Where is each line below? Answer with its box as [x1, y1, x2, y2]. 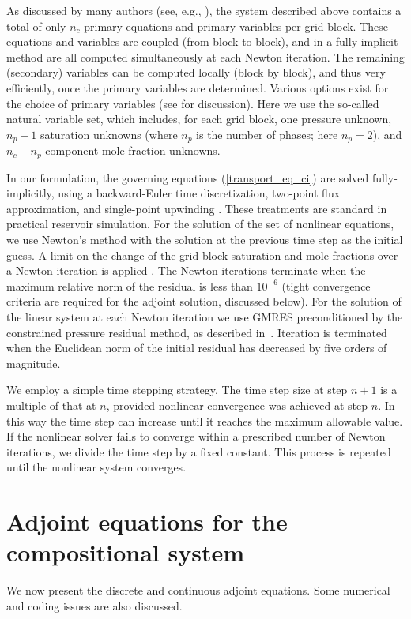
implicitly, [6, 185, 55, 201]
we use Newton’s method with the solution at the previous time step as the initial [6, 231, 403, 248]
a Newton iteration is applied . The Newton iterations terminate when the [6, 262, 366, 279]
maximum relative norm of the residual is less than [6, 277, 253, 294]
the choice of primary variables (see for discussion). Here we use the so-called [6, 95, 379, 111]
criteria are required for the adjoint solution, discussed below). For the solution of [6, 293, 402, 309]
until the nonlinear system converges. [6, 459, 187, 475]
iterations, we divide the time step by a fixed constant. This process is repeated [6, 443, 391, 460]
